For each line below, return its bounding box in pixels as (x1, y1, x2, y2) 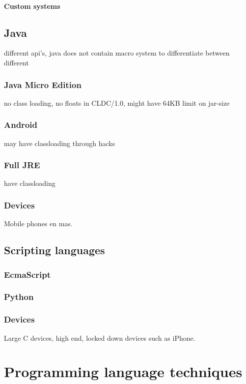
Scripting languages (4, 242, 105, 258)
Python (4, 291, 34, 303)
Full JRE (4, 159, 40, 171)
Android (4, 118, 37, 131)
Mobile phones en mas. (4, 218, 73, 229)
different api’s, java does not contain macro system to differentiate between (4, 48, 230, 58)
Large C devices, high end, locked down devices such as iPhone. (4, 332, 195, 343)
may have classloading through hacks (4, 138, 115, 148)
